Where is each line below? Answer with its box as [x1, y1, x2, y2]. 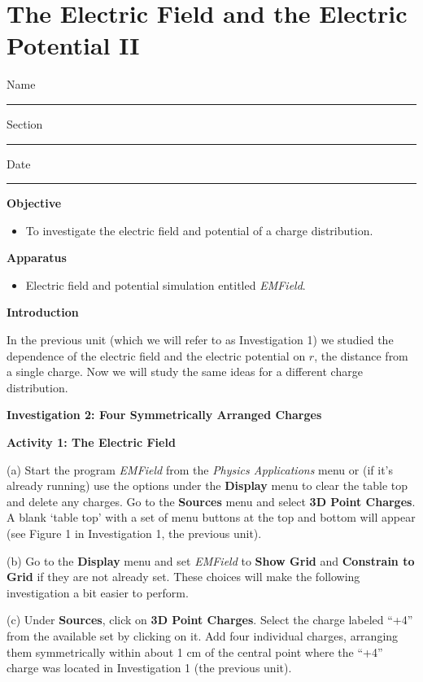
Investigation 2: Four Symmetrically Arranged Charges [7, 406, 322, 423]
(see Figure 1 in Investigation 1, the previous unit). [7, 525, 262, 541]
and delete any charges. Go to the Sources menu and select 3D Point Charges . [7, 492, 416, 509]
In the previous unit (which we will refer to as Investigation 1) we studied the [7, 331, 394, 348]
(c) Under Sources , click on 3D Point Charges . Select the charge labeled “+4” [7, 611, 413, 628]
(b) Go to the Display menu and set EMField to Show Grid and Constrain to [7, 552, 415, 569]
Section [7, 115, 43, 132]
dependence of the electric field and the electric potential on [7, 347, 306, 364]
